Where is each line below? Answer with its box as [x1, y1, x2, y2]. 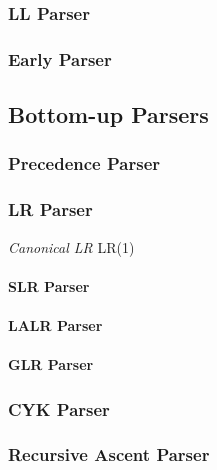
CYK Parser [8, 396, 110, 421]
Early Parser [8, 46, 112, 71]
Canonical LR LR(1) [8, 236, 135, 257]
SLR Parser [8, 275, 90, 296]
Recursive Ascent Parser [8, 442, 210, 467]
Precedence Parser [8, 151, 161, 176]
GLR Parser [8, 354, 94, 375]
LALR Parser [8, 314, 103, 335]
